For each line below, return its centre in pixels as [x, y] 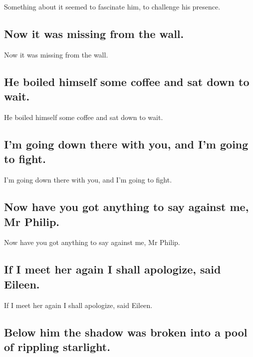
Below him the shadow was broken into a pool [126, 332]
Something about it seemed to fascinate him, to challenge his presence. [112, 6]
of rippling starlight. [57, 346]
